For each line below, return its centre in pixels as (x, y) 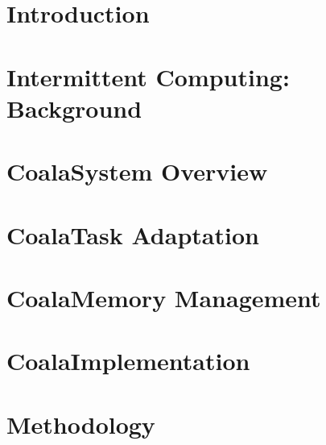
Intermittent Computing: (148, 76)
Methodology (81, 424)
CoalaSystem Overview (137, 171)
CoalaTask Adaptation (133, 234)
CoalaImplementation (128, 361)
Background (74, 108)
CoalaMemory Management (164, 297)
